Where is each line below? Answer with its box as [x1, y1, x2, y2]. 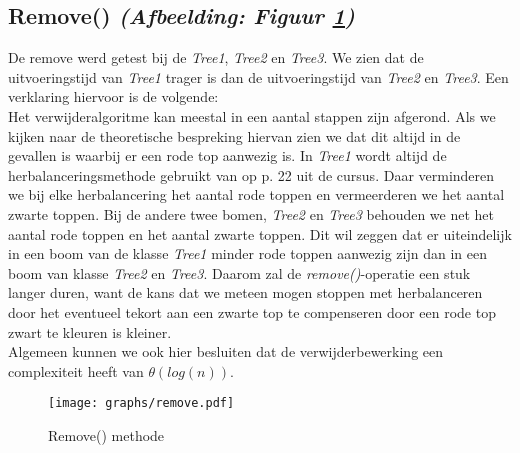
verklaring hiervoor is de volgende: [8, 86, 219, 107]
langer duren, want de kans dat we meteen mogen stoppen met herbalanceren [8, 282, 483, 303]
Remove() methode [48, 424, 165, 445]
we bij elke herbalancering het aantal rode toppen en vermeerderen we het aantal [8, 184, 505, 205]
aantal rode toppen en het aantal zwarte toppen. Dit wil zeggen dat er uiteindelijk [8, 223, 512, 244]
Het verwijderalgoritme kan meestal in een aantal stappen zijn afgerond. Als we [8, 105, 496, 126]
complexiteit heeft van [8, 360, 144, 381]
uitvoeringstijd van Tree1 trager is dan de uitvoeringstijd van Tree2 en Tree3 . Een [8, 66, 509, 87]
